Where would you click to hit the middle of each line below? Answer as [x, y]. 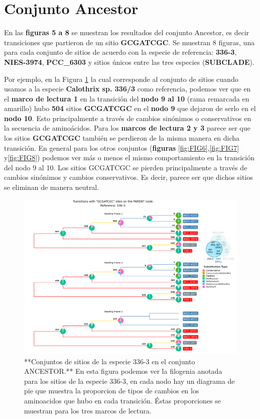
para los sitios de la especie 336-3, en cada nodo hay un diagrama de [129, 381]
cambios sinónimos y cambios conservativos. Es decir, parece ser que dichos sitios [128, 177]
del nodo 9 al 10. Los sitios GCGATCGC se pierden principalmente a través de [126, 167]
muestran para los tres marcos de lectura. [88, 410]
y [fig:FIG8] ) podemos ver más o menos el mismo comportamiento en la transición [129, 158]
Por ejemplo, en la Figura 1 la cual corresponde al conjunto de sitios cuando [121, 79]
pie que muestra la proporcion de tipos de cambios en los [112, 391]
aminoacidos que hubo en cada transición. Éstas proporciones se [122, 401]
